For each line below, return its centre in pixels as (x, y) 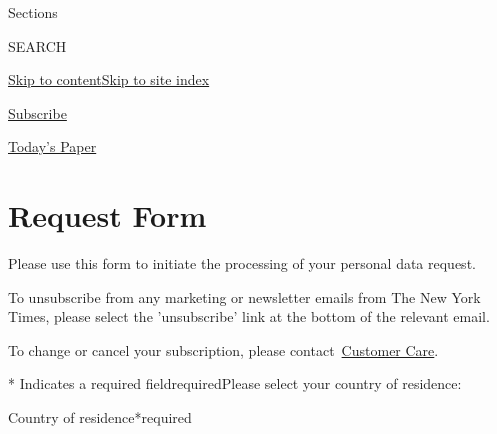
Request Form (107, 215)
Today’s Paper (52, 146)
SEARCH (37, 45)
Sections (33, 12)
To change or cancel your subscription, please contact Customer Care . (223, 349)
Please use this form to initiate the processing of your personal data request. (242, 263)
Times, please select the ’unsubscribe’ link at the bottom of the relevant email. (249, 316)
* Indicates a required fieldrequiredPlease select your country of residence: (235, 383)
